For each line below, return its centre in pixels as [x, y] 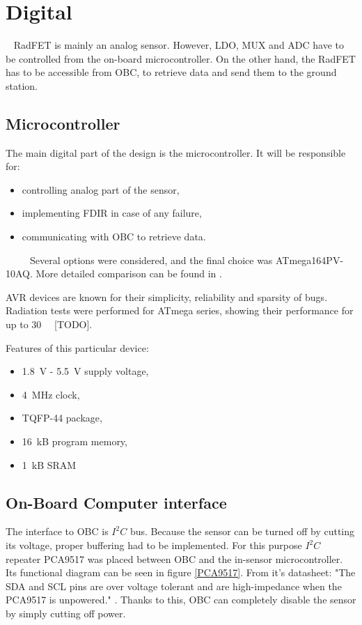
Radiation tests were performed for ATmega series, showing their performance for [180, 310]
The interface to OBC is [57, 531]
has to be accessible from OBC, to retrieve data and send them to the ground [171, 72]
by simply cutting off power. [66, 613]
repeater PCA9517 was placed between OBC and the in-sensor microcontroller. [174, 558]
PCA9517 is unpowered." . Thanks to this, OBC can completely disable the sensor [181, 600]
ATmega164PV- [310, 260]
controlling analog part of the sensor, [101, 189]
